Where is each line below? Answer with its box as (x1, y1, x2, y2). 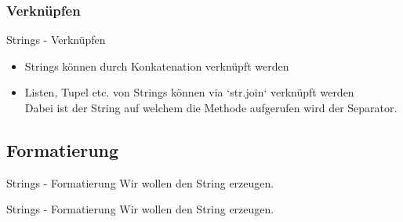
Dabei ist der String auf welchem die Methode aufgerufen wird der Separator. (24, 100, 398, 115)
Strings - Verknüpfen (6, 31, 106, 48)
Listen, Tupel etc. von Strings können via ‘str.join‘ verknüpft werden (24, 84, 354, 100)
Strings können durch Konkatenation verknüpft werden (24, 57, 289, 74)
